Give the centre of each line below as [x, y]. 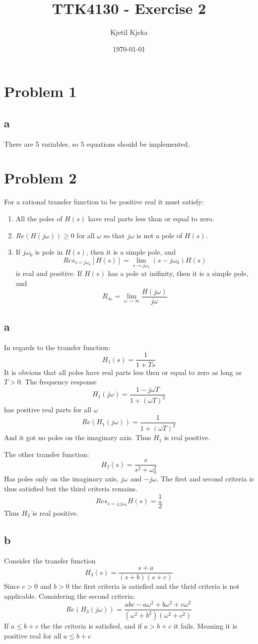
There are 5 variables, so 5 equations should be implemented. [97, 143]
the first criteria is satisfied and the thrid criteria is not [156, 586]
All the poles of [39, 219]
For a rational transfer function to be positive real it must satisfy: [104, 202]
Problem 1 [40, 91]
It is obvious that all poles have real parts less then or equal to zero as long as [123, 372]
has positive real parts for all [48, 410]
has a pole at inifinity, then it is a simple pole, [178, 273]
